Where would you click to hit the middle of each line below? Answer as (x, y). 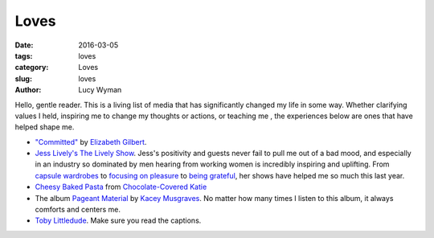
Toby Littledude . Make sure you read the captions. (118, 220)
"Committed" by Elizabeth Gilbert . (91, 142)
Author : (28, 90)
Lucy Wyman (100, 90)
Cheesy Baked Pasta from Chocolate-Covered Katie (121, 187)
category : (32, 68)
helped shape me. (45, 127)
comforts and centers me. (78, 210)
